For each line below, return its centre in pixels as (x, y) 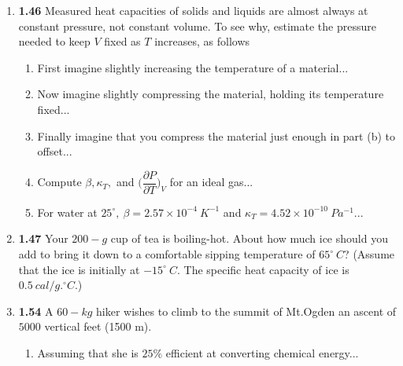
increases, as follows (202, 41)
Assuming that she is (88, 352)
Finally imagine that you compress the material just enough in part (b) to (216, 135)
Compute (59, 182)
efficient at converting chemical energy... (262, 352)
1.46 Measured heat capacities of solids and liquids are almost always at (193, 10)
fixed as (122, 41)
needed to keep (54, 41)
